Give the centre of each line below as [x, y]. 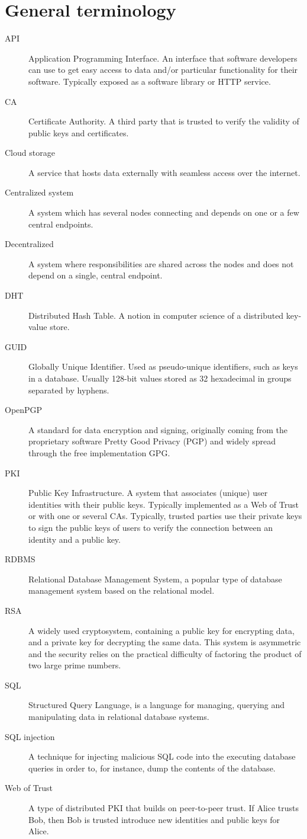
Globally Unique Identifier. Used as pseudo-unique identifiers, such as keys [163, 366]
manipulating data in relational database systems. [119, 717]
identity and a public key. [75, 539]
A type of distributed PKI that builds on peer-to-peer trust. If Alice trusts [164, 808]
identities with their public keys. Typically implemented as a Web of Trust [164, 504]
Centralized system [39, 192]
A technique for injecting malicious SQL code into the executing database [162, 756]
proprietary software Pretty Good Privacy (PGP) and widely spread [152, 441]
